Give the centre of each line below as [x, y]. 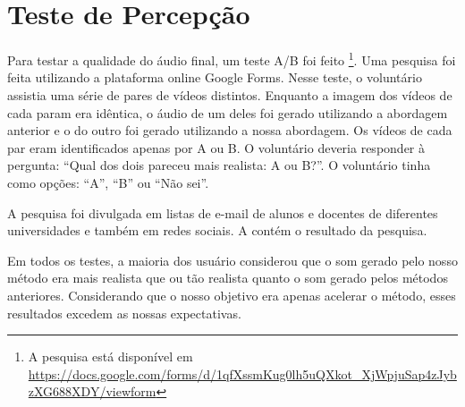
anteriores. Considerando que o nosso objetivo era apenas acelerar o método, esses [232, 295]
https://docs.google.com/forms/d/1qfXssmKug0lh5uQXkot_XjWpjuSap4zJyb [242, 373]
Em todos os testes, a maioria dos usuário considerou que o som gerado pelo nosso [232, 260]
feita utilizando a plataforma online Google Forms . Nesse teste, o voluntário [215, 77]
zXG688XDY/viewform [92, 391]
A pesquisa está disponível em [110, 356]
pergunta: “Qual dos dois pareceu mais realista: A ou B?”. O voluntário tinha [219, 165]
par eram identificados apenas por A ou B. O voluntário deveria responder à [216, 147]
